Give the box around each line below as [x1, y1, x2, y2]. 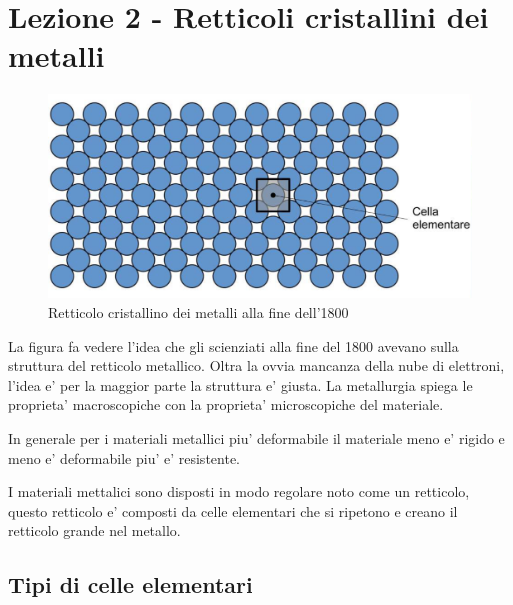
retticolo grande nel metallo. [8, 520, 181, 541]
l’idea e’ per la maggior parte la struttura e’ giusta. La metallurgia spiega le [8, 374, 473, 395]
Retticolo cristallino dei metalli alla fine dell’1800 [48, 302, 349, 323]
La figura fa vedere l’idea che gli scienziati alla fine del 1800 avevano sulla [8, 335, 459, 356]
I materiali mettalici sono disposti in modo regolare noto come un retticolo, [8, 481, 470, 502]
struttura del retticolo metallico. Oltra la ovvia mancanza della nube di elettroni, [8, 355, 505, 376]
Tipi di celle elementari [8, 569, 253, 600]
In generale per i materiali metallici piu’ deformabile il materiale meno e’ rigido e [8, 428, 505, 448]
